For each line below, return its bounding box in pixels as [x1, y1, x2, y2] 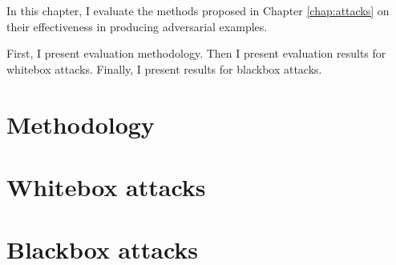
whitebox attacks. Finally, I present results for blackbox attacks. [6, 60, 322, 77]
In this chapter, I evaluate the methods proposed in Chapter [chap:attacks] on [6, 2, 390, 18]
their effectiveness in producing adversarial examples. [6, 18, 268, 34]
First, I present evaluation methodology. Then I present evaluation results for [6, 45, 386, 62]
